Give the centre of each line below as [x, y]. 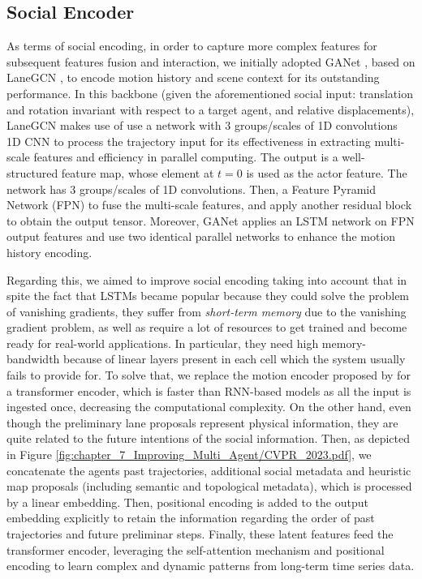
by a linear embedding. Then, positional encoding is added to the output [187, 502]
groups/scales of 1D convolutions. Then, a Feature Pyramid [227, 189]
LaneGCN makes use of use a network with [114, 125]
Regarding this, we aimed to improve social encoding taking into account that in [207, 279]
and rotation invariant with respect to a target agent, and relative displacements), [211, 109]
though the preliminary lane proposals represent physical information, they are [202, 422]
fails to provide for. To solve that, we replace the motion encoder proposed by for [209, 375]
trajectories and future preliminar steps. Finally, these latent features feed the [200, 534]
